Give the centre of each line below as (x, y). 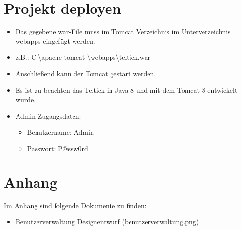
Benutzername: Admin (60, 132)
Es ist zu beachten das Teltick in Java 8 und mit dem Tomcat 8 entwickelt (126, 90)
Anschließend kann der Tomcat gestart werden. (86, 73)
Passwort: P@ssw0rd (57, 148)
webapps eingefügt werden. (55, 41)
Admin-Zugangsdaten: (48, 115)
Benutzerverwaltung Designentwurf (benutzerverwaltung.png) (107, 221)
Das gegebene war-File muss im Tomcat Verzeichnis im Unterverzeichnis (123, 31)
